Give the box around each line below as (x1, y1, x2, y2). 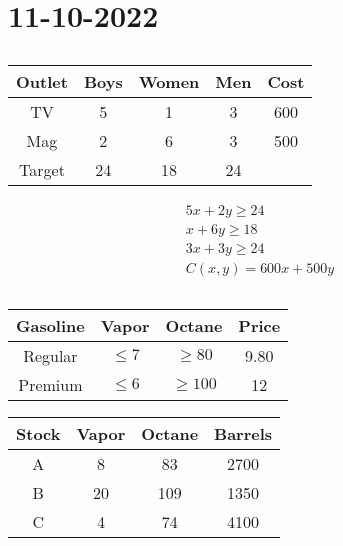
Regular (23, 344, 78, 368)
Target (19, 157, 65, 181)
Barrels (214, 422, 273, 446)
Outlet (16, 69, 68, 93)
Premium (18, 373, 83, 397)
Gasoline (16, 314, 85, 338)
